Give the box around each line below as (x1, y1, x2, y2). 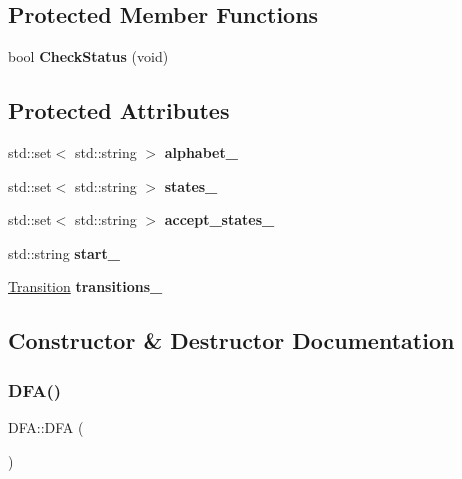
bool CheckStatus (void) (8, 46, 169, 67)
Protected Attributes (8, 95, 230, 126)
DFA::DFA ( (8, 416, 84, 437)
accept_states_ (164, 209, 275, 230)
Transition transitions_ (8, 276, 163, 297)
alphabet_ (164, 142, 238, 162)
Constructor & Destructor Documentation (8, 325, 455, 356)
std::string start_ (8, 242, 120, 263)
